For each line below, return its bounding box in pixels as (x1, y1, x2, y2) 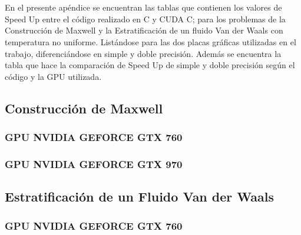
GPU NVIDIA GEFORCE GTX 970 (5, 156, 183, 171)
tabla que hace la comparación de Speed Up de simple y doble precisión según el (5, 59, 295, 71)
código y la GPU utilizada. (5, 70, 102, 82)
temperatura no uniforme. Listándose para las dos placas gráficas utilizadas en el (5, 35, 296, 48)
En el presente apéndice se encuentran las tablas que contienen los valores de (5, 1, 282, 14)
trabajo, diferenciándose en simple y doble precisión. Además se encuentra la (5, 47, 282, 59)
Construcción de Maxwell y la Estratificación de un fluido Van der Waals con (5, 24, 283, 36)
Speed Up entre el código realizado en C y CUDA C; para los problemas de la (5, 12, 286, 25)
